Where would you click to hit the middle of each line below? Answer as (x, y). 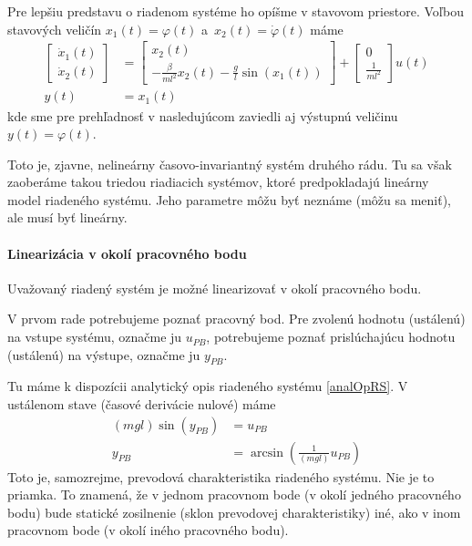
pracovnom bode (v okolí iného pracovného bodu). (148, 530)
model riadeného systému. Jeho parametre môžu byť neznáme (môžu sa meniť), (229, 199)
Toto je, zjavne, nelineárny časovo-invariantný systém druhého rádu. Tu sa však (230, 164)
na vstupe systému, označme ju (95, 337)
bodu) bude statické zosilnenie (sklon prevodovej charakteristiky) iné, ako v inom (234, 512)
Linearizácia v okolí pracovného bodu (127, 253)
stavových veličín (55, 29)
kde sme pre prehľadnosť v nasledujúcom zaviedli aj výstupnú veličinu (203, 115)
